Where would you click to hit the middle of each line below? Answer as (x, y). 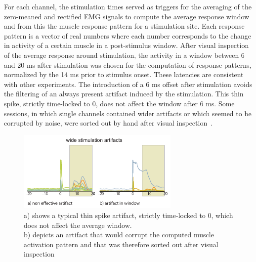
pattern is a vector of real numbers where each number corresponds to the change (128, 35)
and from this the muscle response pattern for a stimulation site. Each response (124, 26)
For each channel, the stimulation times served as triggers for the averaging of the (128, 6)
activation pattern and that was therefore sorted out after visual (121, 244)
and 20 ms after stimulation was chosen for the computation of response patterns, (128, 65)
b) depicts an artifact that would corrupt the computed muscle (119, 235)
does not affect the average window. (78, 225)
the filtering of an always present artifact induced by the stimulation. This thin (124, 94)
